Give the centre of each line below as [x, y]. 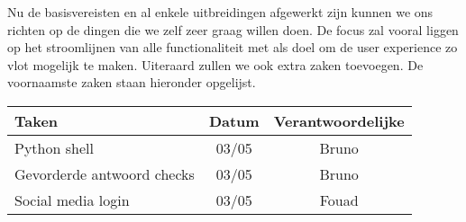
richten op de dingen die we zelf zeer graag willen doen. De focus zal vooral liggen [233, 29]
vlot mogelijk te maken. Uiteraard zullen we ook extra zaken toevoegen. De [215, 64]
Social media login [72, 200]
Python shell [54, 147]
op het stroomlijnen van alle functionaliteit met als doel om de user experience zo [233, 47]
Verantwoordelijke [339, 120]
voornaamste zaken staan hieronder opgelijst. [132, 82]
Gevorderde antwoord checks [105, 173]
